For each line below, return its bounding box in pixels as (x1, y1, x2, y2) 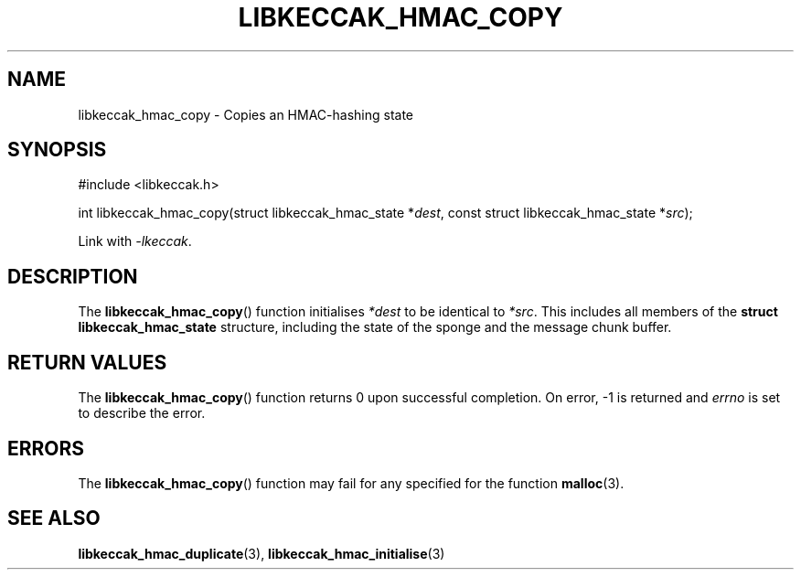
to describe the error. (78, 405, 206, 422)
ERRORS (7, 436, 85, 460)
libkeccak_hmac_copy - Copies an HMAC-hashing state (78, 106, 414, 123)
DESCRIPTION (7, 264, 138, 288)
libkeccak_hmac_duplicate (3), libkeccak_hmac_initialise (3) (78, 545, 445, 561)
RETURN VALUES (7, 350, 167, 374)
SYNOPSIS (7, 138, 107, 162)
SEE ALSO (7, 507, 101, 530)
